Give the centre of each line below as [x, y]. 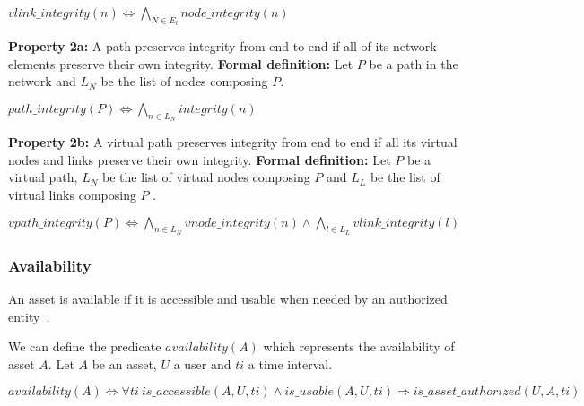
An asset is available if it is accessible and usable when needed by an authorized [228, 298]
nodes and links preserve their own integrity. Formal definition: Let [200, 159]
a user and [202, 363]
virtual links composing [72, 194]
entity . [29, 316]
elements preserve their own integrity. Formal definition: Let [181, 63]
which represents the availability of [359, 346]
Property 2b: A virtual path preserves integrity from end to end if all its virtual [233, 142]
